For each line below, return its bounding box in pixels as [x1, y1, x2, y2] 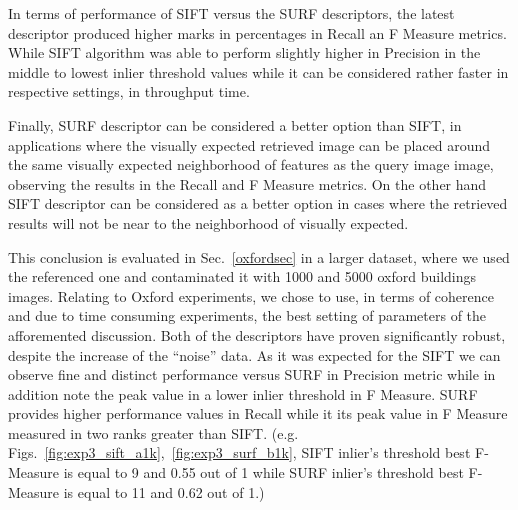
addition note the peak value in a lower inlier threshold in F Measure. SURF [8, 383, 478, 404]
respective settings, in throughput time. [8, 81, 250, 102]
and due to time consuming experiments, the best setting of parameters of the [8, 305, 487, 326]
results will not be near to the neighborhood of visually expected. [8, 212, 409, 233]
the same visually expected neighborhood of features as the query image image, [8, 154, 494, 175]
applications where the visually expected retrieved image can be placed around [8, 134, 491, 155]
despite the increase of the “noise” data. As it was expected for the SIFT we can [8, 344, 501, 365]
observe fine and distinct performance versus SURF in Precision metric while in [8, 364, 496, 385]
